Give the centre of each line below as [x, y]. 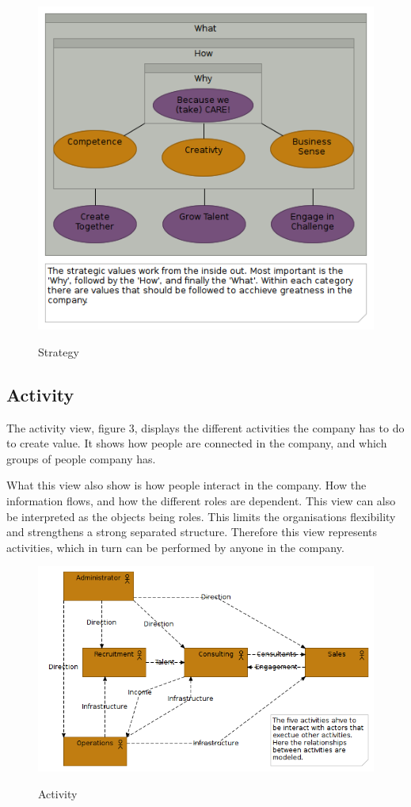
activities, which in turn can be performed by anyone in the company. [175, 547]
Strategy [59, 351]
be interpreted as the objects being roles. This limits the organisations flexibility [201, 516]
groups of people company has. [81, 458]
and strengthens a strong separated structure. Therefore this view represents [192, 532]
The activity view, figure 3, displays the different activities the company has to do [205, 427]
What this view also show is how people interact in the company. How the [186, 485]
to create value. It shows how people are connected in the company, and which [197, 443]
